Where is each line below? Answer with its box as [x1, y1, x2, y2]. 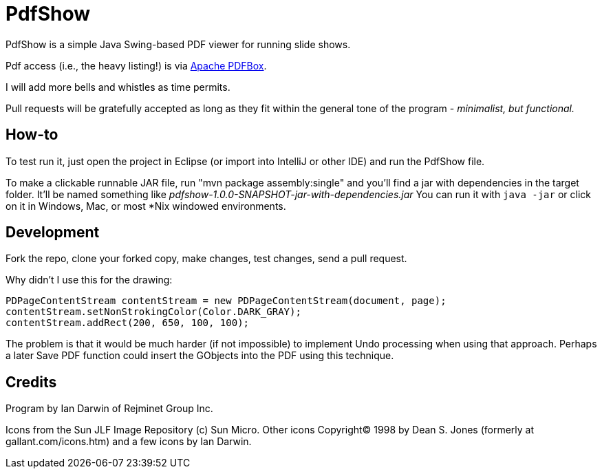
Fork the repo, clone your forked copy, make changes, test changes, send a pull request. [6, 252, 407, 265]
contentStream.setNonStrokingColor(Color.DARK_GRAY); [6, 306, 301, 318]
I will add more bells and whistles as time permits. [6, 80, 230, 93]
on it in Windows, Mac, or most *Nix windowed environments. [6, 200, 286, 212]
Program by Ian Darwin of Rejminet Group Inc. [6, 402, 213, 415]
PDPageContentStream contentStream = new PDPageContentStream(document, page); [6, 295, 447, 307]
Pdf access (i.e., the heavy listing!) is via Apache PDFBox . [6, 59, 267, 72]
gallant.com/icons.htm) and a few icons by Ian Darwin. [6, 435, 252, 448]
